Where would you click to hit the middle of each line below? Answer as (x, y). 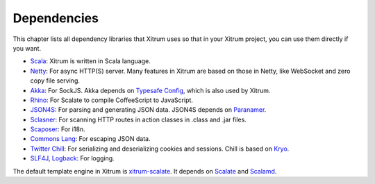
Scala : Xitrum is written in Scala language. (90, 61)
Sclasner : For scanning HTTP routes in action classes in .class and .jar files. (138, 119)
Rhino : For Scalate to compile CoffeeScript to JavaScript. (112, 100)
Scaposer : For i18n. (58, 129)
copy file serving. (55, 81)
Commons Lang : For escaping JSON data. (90, 139)
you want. (27, 48)
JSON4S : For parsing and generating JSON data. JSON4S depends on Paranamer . (148, 110)
